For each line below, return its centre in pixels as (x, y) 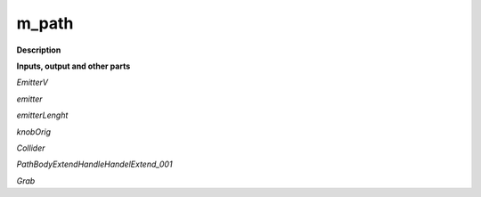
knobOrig (34, 131)
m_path (45, 23)
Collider (31, 148)
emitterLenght (42, 115)
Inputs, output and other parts (73, 66)
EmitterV (33, 82)
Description (39, 50)
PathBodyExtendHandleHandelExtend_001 (94, 164)
